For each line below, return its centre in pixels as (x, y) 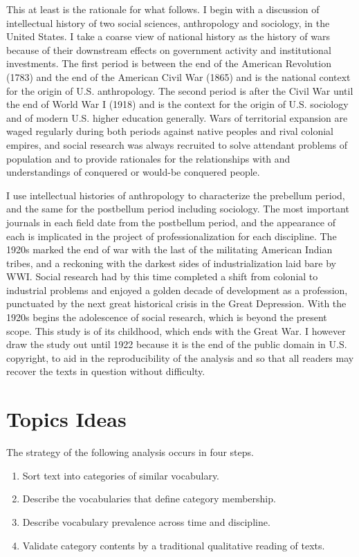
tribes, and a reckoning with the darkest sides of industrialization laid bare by (172, 263)
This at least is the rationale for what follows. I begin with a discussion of (163, 9)
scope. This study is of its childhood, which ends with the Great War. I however (176, 330)
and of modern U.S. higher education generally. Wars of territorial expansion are (177, 117)
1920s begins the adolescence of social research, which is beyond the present (167, 317)
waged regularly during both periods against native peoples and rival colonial (170, 131)
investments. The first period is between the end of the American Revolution (169, 63)
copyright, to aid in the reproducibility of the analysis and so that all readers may (180, 357)
